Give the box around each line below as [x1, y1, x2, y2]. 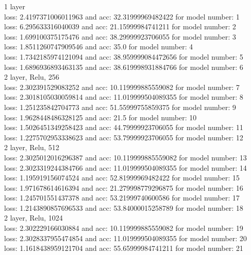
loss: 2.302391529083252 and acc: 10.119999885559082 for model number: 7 [4, 81, 240, 92]
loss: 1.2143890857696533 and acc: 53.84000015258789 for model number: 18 [4, 202, 243, 213]
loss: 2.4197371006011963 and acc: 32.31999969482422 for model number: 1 [4, 11, 240, 22]
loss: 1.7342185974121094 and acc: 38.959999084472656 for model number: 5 [4, 51, 243, 62]
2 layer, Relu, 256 [4, 71, 60, 82]
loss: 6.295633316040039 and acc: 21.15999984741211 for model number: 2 [4, 21, 236, 32]
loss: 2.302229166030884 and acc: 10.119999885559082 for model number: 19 [4, 223, 243, 233]
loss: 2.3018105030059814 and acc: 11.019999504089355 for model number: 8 [4, 92, 243, 102]
